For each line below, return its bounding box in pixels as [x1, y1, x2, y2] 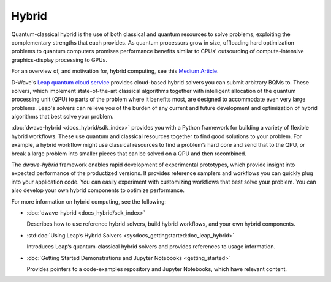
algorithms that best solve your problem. [11, 113, 114, 121]
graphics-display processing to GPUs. [11, 56, 107, 64]
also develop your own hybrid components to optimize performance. [11, 187, 185, 194]
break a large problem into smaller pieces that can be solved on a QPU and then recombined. [11, 150, 246, 157]
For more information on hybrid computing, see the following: [11, 198, 167, 205]
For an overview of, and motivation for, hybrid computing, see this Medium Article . [11, 67, 219, 75]
